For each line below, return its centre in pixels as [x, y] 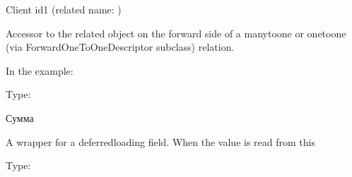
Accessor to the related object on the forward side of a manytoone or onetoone [176, 33]
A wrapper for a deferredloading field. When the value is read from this [160, 141]
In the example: [40, 70]
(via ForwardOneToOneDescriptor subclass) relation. [120, 47]
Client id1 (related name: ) [64, 9]
